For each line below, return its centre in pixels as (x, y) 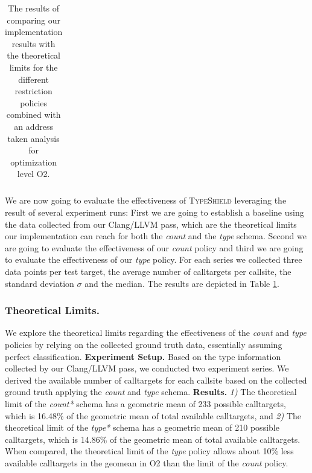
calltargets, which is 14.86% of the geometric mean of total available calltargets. (153, 439)
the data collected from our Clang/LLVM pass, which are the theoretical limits (151, 224)
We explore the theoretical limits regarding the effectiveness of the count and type (156, 333)
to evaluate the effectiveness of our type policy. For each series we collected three (154, 259)
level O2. (33, 174)
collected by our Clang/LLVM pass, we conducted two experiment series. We (147, 368)
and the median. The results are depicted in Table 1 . (182, 283)
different (33, 79)
